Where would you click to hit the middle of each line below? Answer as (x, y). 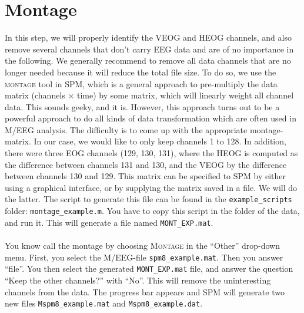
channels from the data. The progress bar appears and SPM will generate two (145, 291)
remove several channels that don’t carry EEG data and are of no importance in (149, 49)
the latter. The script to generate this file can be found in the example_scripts (148, 199)
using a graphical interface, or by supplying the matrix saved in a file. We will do (151, 187)
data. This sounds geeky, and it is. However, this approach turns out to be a (142, 106)
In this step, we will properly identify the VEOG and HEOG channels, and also (148, 37)
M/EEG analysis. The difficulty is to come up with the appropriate (126, 129)
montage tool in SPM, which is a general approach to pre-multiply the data (141, 83)
